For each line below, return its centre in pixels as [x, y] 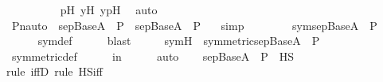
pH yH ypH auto [109, 9]
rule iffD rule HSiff [55, 71]
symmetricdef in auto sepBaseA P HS [153, 56]
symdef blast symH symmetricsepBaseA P [179, 41]
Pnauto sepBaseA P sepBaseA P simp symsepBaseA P [194, 25]
